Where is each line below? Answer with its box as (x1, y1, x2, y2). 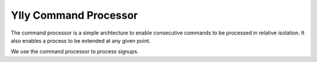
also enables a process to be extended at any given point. (11, 37, 151, 44)
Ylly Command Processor (11, 9, 138, 22)
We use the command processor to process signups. (11, 48, 139, 55)
